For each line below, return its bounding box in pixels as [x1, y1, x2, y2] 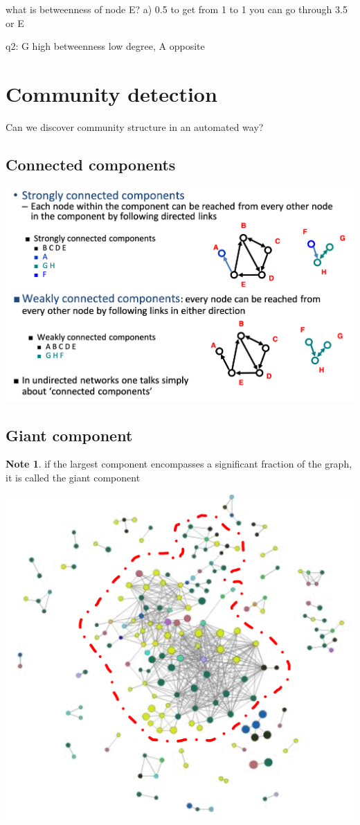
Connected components [6, 153, 176, 175]
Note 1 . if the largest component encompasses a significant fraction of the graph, [6, 456, 352, 471]
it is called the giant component [6, 470, 141, 484]
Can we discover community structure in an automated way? [6, 119, 264, 134]
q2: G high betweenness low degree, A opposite [6, 39, 205, 53]
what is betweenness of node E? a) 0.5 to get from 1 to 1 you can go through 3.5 [6, 2, 348, 16]
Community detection [6, 79, 217, 107]
